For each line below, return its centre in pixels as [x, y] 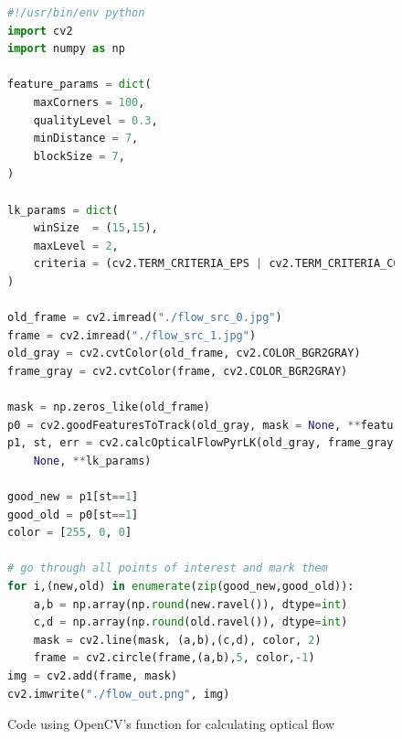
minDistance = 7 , [86, 139]
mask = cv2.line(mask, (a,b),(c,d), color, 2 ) [177, 640]
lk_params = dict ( [63, 210]
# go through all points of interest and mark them [168, 568]
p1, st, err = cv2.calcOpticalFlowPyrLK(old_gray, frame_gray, [204, 443]
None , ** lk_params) [92, 461]
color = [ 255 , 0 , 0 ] [70, 533]
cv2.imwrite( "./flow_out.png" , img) [119, 694]
